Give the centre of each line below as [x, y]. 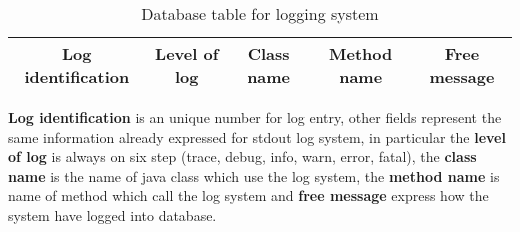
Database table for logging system [260, 13]
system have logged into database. [112, 214]
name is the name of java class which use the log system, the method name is [254, 175]
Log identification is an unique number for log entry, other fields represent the [255, 117]
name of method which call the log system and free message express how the [248, 195]
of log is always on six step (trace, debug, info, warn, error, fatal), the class [242, 156]
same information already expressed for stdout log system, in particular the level [257, 136]
